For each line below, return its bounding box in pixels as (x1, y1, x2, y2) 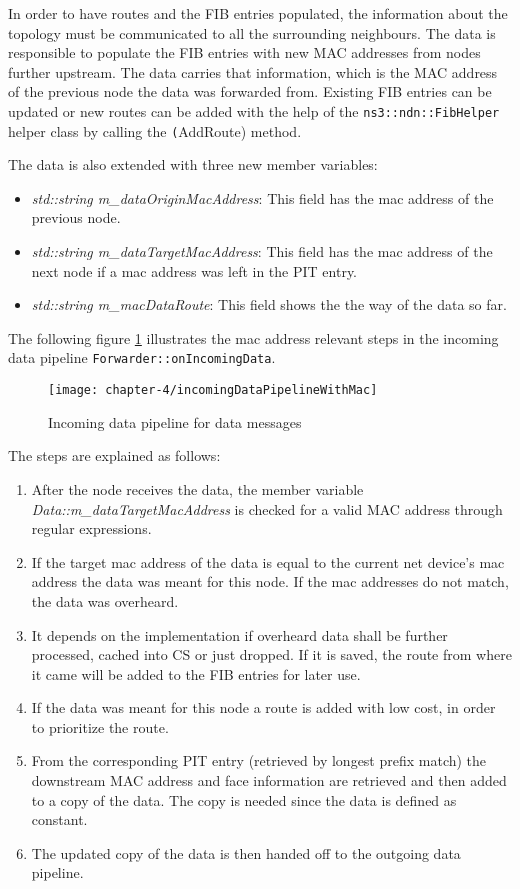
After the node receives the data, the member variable (31, 478, 364, 499)
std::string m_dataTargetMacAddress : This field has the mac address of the (31, 241, 493, 262)
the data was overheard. (31, 590, 179, 611)
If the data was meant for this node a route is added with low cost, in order (31, 697, 496, 718)
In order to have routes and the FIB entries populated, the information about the (8, 3, 508, 23)
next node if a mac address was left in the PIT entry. (31, 260, 358, 281)
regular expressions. (31, 518, 152, 539)
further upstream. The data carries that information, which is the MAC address (8, 61, 498, 82)
